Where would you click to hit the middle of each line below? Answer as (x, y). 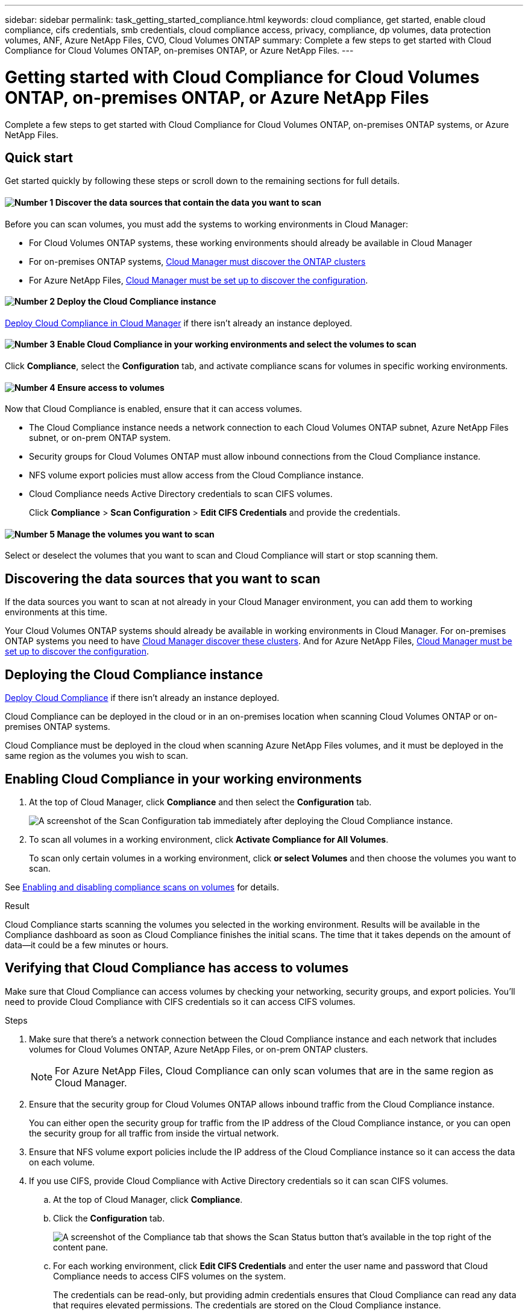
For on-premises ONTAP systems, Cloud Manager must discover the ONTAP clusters (197, 261)
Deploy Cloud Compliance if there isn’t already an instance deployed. (142, 698)
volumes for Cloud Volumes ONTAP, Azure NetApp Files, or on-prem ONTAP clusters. (199, 1049)
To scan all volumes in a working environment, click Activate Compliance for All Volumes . (209, 839)
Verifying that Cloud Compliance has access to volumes (177, 968)
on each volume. (62, 1162)
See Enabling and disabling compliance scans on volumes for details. (142, 887)
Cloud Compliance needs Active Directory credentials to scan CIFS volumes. (181, 494)
